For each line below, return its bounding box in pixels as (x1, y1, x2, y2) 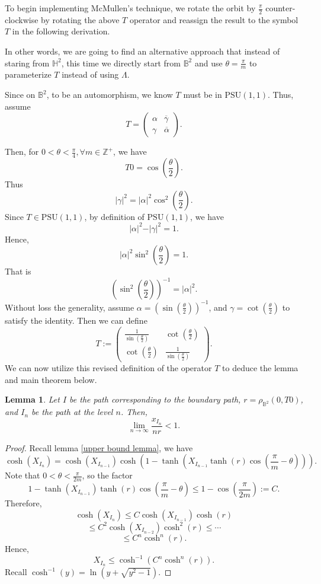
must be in (183, 88, 222, 101)
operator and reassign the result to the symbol (129, 13, 298, 25)
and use (194, 56, 223, 69)
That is (5, 265, 31, 277)
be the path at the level (31, 406, 113, 418)
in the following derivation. (12, 25, 110, 37)
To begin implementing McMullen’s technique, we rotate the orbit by (5, 2, 256, 14)
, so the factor (82, 469, 133, 481)
